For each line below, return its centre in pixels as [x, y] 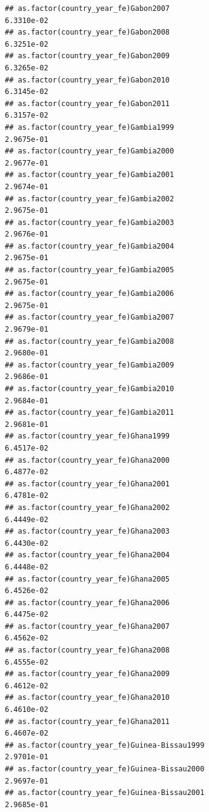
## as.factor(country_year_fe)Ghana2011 [88, 721]
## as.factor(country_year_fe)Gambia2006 [90, 294]
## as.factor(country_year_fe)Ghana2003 [88, 532]
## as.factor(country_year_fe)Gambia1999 [90, 127]
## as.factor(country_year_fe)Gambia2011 [90, 413]
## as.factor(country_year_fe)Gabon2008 [88, 32]
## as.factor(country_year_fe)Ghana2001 [88, 484]
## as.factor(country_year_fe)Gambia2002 [90, 199]
